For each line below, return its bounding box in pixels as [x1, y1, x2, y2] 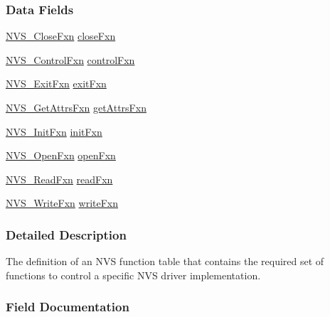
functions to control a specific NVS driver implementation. [6, 267, 261, 282]
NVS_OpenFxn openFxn [6, 148, 116, 163]
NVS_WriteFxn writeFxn [6, 195, 119, 210]
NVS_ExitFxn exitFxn [6, 76, 107, 91]
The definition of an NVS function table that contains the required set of [6, 254, 324, 269]
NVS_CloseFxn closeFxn [6, 28, 116, 43]
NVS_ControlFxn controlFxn [6, 52, 135, 67]
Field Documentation [6, 298, 129, 316]
